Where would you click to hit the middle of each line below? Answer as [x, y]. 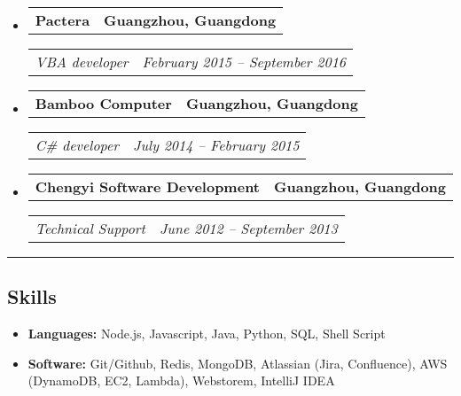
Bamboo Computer [103, 103]
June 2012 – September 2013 [248, 228]
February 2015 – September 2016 [244, 62]
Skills [32, 296]
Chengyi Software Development [147, 186]
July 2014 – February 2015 [216, 145]
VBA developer [82, 62]
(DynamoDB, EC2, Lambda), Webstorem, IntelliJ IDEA [181, 380]
